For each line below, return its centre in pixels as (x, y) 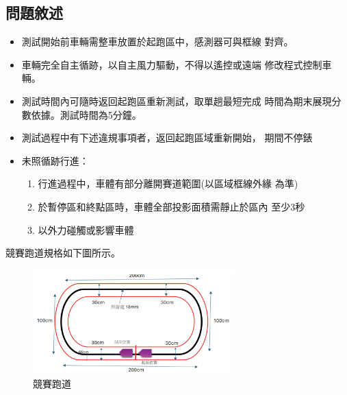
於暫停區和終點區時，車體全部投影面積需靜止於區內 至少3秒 (171, 206)
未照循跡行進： (55, 160)
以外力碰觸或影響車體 (86, 229)
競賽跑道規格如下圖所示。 (63, 253)
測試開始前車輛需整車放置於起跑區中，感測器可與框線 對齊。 (157, 41)
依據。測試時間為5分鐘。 (86, 114)
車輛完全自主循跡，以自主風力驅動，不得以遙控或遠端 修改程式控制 (172, 64)
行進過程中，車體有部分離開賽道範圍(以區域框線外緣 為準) (168, 183)
